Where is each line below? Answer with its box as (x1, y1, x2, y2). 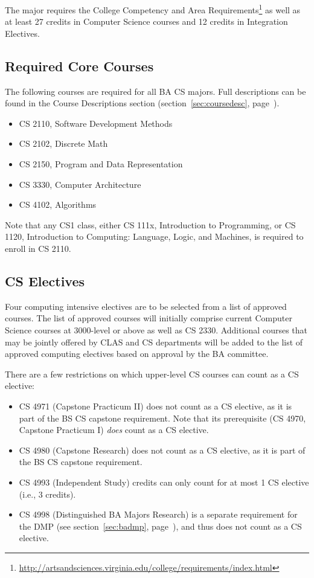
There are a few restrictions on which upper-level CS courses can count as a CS (5, 367, 299, 380)
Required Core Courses (5, 56, 154, 75)
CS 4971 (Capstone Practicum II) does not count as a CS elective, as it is (19, 399, 292, 412)
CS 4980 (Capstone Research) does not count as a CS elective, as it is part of (19, 443, 306, 456)
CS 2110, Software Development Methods (19, 117, 173, 129)
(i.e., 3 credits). (19, 487, 76, 500)
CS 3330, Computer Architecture (19, 178, 141, 190)
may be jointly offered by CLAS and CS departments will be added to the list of (5, 335, 303, 348)
